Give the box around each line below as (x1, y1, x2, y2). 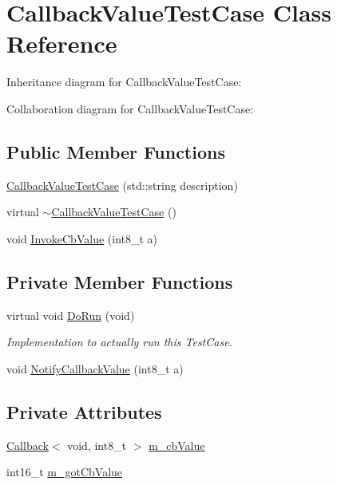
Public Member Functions (6, 139, 225, 164)
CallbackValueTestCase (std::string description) (6, 176, 238, 193)
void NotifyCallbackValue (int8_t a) (6, 360, 184, 377)
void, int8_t (67, 436, 127, 453)
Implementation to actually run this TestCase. (6, 333, 232, 350)
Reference (6, 27, 117, 60)
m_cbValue (149, 436, 205, 453)
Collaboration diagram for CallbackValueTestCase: (6, 100, 254, 116)
